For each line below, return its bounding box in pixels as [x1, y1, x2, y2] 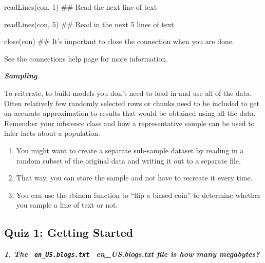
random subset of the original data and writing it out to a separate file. [16, 155, 241, 166]
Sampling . [4, 70, 40, 81]
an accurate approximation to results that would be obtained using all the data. [4, 108, 256, 118]
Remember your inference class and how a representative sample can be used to [4, 117, 255, 128]
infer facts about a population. [4, 128, 100, 138]
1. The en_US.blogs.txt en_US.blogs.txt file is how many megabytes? [4, 249, 260, 259]
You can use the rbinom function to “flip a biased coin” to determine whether [16, 189, 261, 200]
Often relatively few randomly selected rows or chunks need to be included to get [4, 97, 259, 108]
